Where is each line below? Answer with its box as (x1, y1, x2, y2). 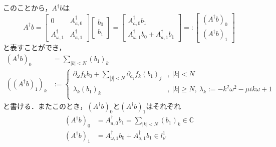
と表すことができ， (3, 42, 66, 53)
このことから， (3, 3, 52, 13)
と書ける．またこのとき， (3, 100, 87, 111)
